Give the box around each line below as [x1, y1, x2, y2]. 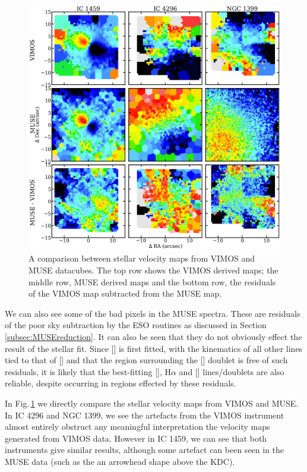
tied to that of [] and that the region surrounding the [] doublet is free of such [5, 354, 288, 366]
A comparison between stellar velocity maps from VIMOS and [29, 252, 255, 265]
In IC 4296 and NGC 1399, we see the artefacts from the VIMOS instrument [5, 408, 284, 421]
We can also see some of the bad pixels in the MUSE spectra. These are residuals [5, 307, 300, 319]
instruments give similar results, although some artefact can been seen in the [5, 443, 284, 456]
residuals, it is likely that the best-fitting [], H [5, 365, 171, 377]
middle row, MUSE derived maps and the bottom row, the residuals [29, 275, 276, 288]
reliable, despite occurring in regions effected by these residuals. [5, 377, 236, 389]
